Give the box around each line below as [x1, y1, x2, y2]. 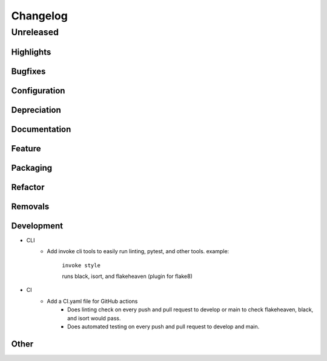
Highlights [11, 47, 51, 57]
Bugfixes [11, 66, 46, 76]
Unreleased [11, 27, 59, 38]
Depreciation [11, 105, 62, 115]
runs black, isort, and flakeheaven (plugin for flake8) [62, 273, 193, 280]
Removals [11, 201, 50, 211]
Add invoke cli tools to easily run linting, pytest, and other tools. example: [47, 248, 230, 255]
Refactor [11, 182, 45, 192]
